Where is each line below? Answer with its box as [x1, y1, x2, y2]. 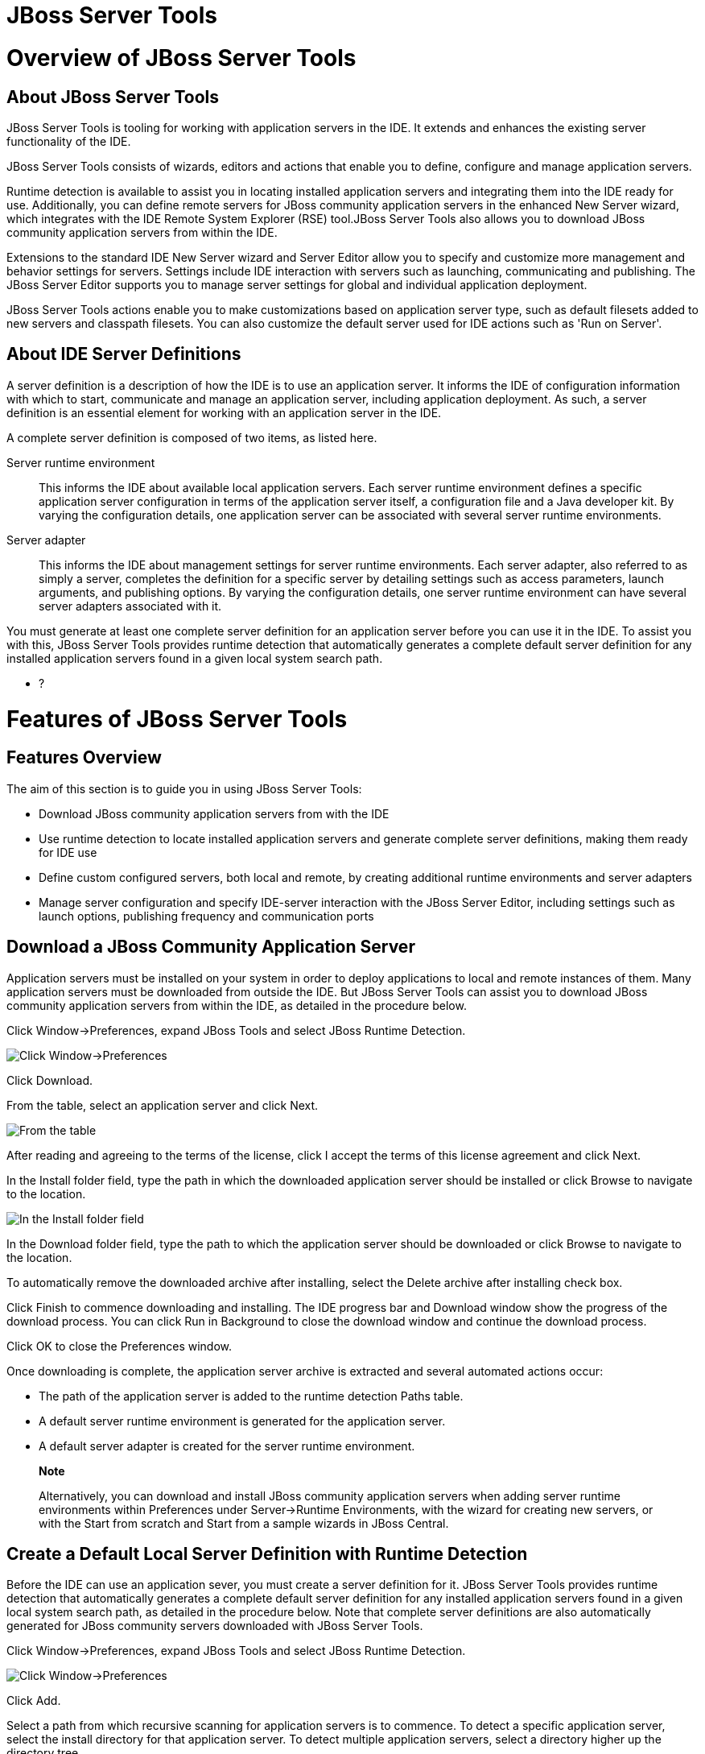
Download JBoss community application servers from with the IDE [39, 806, 390, 821]
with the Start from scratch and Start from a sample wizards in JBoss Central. [39, 1516, 449, 1530]
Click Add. [6, 1694, 61, 1708]
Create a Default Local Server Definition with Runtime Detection [6, 1543, 528, 1564]
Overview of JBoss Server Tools [6, 43, 357, 72]
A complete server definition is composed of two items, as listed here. [6, 430, 377, 445]
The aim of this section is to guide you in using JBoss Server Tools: [6, 781, 362, 796]
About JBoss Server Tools [6, 86, 220, 107]
